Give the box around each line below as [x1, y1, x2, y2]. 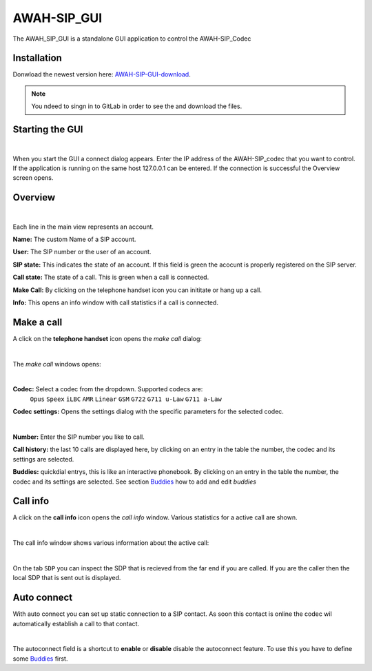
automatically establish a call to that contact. [12, 619, 140, 628]
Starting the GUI [12, 124, 83, 136]
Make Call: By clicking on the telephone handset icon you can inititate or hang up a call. [12, 286, 262, 294]
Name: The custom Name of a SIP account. [12, 235, 136, 243]
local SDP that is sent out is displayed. [12, 574, 121, 582]
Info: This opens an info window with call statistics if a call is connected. [12, 298, 218, 307]
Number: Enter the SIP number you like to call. [12, 433, 145, 441]
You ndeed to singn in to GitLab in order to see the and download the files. [31, 102, 242, 110]
